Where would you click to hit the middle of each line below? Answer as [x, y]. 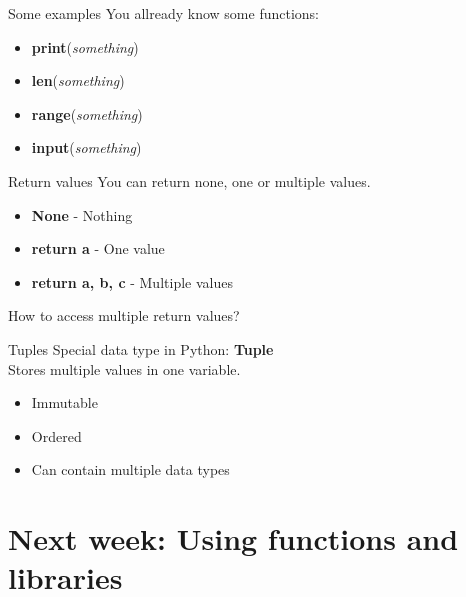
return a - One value [98, 248]
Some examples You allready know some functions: [163, 13]
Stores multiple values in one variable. [124, 368]
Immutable [64, 402]
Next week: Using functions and [233, 538]
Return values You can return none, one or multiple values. [189, 180]
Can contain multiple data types [130, 469]
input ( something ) [86, 147]
